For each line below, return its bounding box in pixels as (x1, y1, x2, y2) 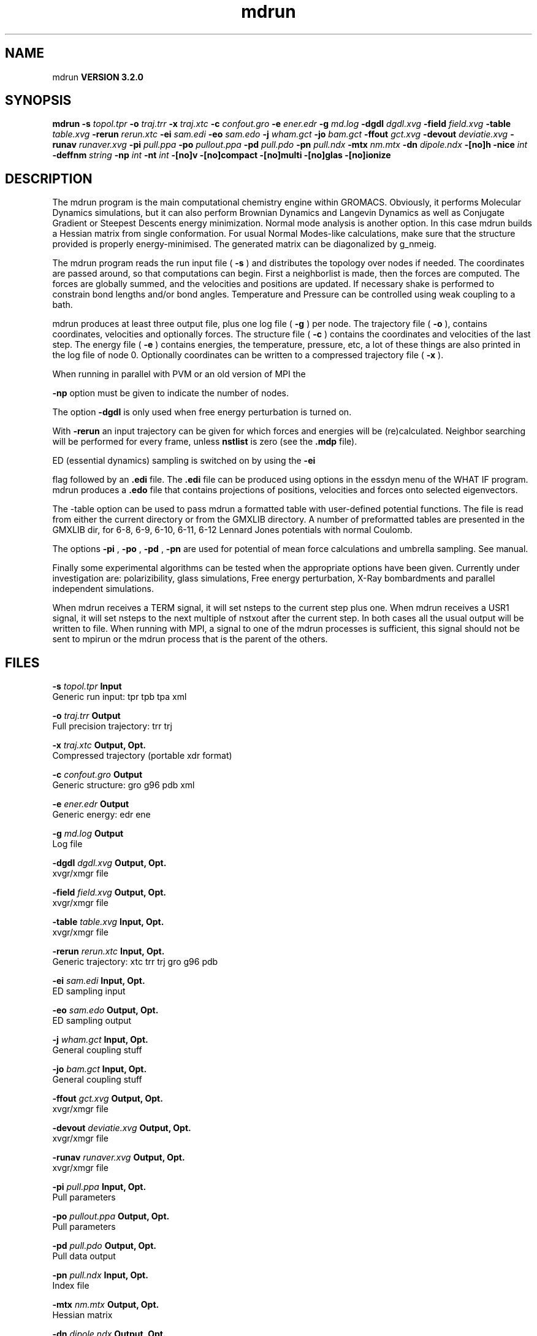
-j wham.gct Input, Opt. (52, 1034, 148, 1045)
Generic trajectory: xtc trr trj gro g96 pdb (52, 956, 218, 967)
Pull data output (52, 1251, 116, 1262)
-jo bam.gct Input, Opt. (52, 1064, 147, 1075)
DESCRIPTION (5, 171, 93, 186)
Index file (52, 1280, 89, 1291)
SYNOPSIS (5, 93, 72, 109)
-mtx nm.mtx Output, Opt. (52, 1299, 159, 1310)
